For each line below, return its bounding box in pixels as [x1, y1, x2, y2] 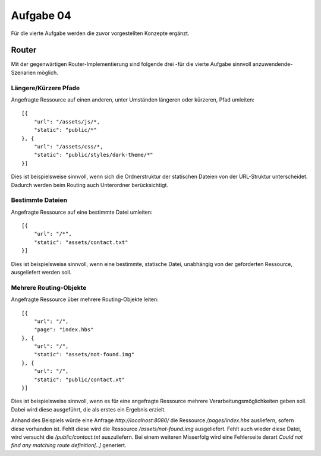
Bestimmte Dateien [11, 196, 68, 204]
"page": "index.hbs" [33, 327, 94, 333]
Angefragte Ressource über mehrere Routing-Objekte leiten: [11, 296, 159, 303]
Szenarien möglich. [11, 69, 59, 76]
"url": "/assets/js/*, [33, 118, 100, 125]
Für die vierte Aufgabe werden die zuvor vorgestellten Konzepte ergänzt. [11, 30, 190, 37]
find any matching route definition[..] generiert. [11, 442, 127, 449]
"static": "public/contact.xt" [33, 376, 125, 383]
